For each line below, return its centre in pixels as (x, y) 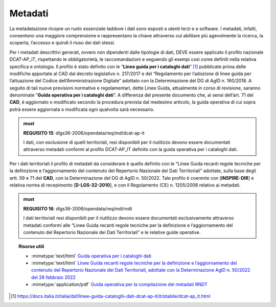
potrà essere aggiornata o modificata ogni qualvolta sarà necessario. (82, 109)
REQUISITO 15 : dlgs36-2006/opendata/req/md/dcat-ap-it (84, 133)
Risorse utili (31, 246)
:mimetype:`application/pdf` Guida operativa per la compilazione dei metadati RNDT (120, 285)
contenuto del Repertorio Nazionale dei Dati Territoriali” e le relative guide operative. (112, 232)
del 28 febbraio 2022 (54, 277)
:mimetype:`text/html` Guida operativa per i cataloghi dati (91, 256)
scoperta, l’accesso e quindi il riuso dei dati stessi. (62, 43)
